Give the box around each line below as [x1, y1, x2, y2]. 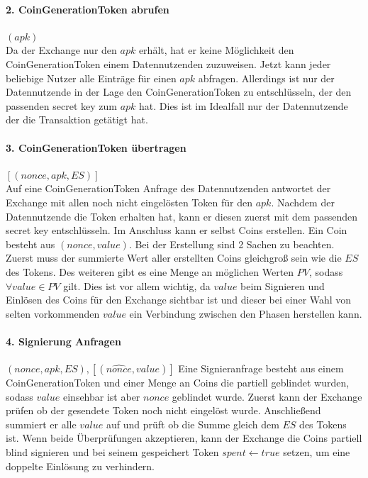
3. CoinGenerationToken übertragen [6, 140, 186, 155]
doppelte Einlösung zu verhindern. [6, 458, 155, 473]
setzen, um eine [283, 445, 350, 460]
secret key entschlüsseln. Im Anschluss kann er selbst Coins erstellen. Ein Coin [6, 223, 347, 238]
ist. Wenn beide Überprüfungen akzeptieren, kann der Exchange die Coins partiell [6, 430, 362, 445]
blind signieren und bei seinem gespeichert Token [6, 445, 219, 460]
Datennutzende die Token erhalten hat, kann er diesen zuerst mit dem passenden [6, 209, 358, 223]
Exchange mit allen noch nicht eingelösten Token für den [6, 194, 252, 209]
